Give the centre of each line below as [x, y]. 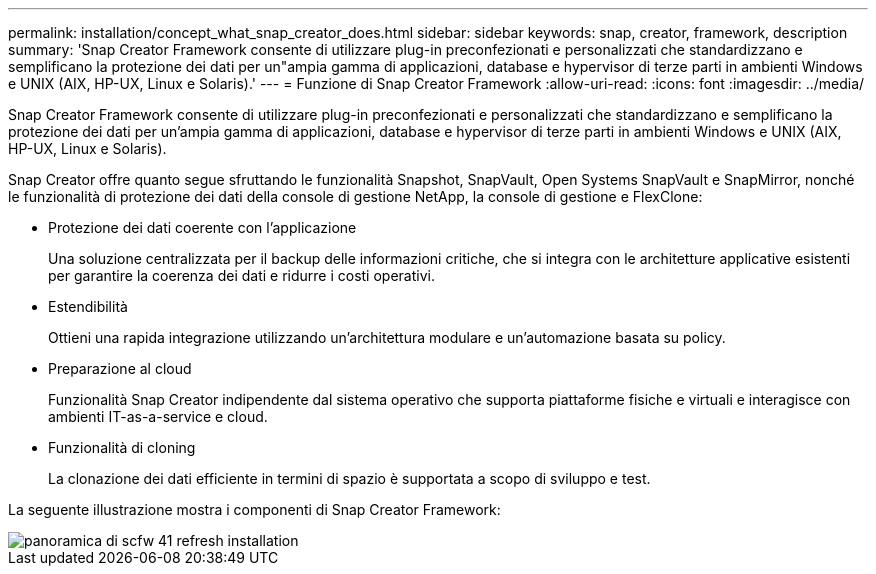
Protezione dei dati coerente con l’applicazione [202, 227]
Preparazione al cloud [120, 368]
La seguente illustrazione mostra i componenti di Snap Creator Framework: [254, 509]
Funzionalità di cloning [122, 447]
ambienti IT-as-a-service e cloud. [158, 416]
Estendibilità [88, 306]
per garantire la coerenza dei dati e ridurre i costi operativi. [241, 275]
